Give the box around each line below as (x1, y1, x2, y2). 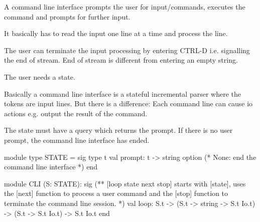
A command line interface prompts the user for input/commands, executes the (4, 2, 245, 12)
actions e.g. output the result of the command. (4, 108, 148, 118)
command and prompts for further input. (4, 11, 131, 22)
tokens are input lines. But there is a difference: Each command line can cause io (4, 98, 253, 109)
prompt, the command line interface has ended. (4, 134, 150, 145)
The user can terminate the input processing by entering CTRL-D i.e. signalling (4, 45, 250, 55)
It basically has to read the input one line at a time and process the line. (4, 28, 228, 39)
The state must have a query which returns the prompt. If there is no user (4, 125, 233, 135)
